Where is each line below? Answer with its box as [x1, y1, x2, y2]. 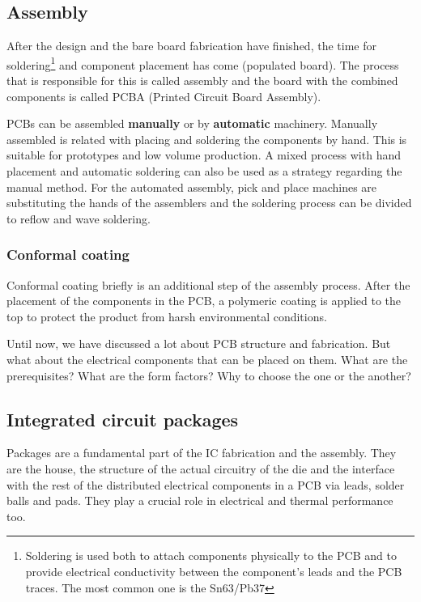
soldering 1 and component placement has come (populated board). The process [6, 53, 399, 73]
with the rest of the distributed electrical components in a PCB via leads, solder [6, 476, 405, 493]
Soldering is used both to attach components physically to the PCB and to [25, 547, 397, 564]
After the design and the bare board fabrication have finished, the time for [6, 37, 376, 54]
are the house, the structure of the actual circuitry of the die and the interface [6, 460, 395, 477]
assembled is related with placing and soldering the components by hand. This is [6, 130, 407, 147]
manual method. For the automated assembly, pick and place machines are [6, 178, 377, 195]
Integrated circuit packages [6, 406, 239, 431]
